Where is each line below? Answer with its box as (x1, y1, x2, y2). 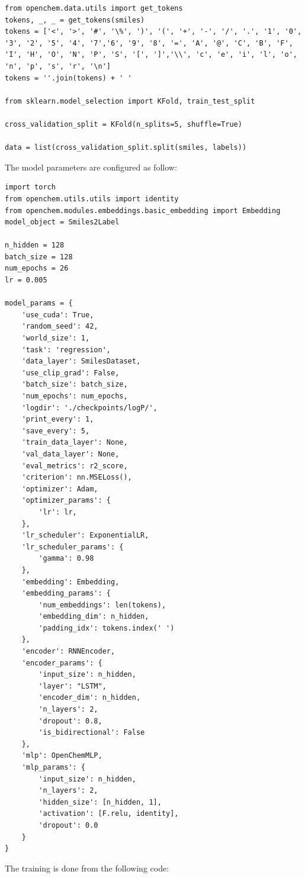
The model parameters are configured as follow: (5, 160, 177, 173)
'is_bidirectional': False (38, 728, 145, 737)
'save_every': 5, (21, 426, 90, 435)
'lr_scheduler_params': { (21, 542, 124, 551)
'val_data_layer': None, (21, 449, 120, 458)
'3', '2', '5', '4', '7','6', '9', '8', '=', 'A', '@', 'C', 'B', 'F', (5, 38, 293, 47)
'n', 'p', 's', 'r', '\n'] (5, 62, 111, 70)
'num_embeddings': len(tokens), (38, 600, 166, 609)
